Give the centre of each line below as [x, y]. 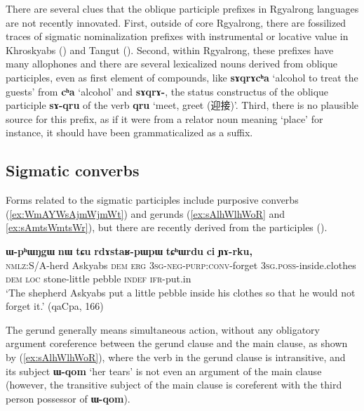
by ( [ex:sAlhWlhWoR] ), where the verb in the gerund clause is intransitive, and [176, 357]
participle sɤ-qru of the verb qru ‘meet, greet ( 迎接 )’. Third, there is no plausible [182, 105]
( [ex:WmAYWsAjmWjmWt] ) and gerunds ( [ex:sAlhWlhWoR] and [146, 213]
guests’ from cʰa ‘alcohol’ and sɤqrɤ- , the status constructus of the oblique [167, 91]
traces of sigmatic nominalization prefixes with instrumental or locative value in [177, 36]
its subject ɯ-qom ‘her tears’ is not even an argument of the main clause [164, 371]
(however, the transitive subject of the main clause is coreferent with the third [174, 385]
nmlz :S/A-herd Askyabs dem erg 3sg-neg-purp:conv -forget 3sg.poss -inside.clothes [181, 265]
